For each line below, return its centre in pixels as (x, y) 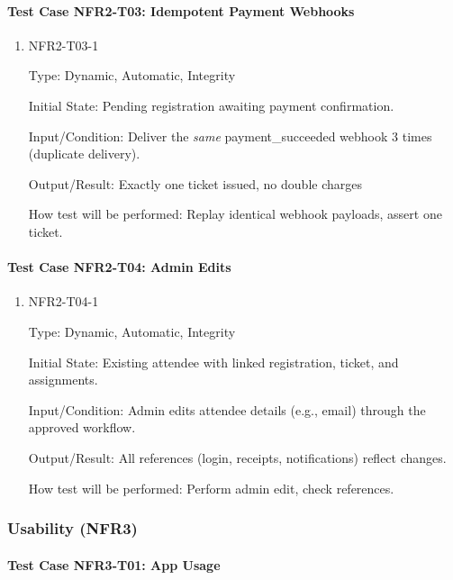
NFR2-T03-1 (63, 45)
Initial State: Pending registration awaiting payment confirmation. (211, 105)
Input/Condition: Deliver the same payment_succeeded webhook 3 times (230, 136)
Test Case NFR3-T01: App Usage (114, 564)
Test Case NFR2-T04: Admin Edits (119, 267)
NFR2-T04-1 (63, 301)
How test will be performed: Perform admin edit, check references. (211, 488)
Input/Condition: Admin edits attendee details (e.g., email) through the (227, 409)
